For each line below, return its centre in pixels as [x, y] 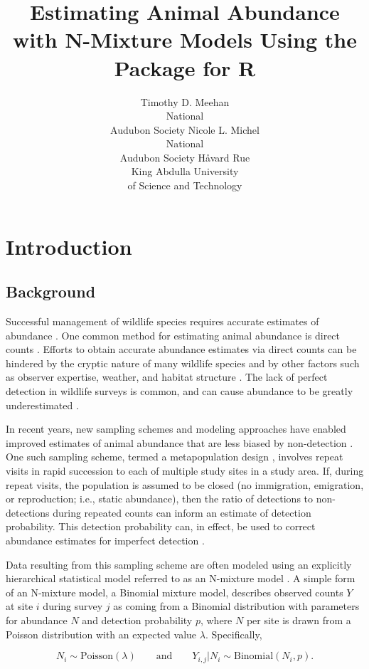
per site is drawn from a [299, 620]
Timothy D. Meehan [185, 101]
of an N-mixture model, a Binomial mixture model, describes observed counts [175, 592]
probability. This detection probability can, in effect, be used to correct [161, 526]
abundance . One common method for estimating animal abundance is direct [173, 335]
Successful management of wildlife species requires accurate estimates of [162, 321]
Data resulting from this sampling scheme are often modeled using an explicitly [179, 564]
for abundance [37, 620]
